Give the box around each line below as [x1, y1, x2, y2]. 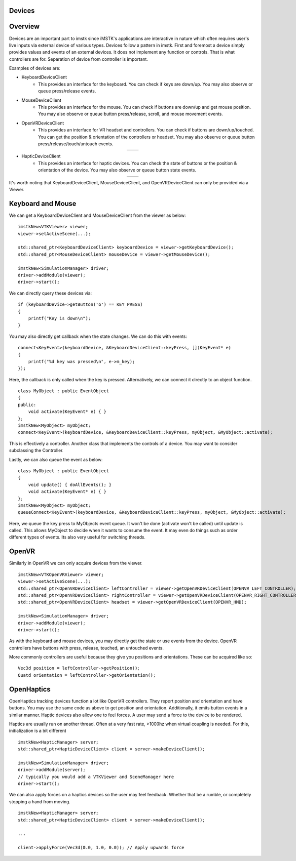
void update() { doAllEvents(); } [28, 482, 112, 488]
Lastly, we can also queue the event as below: [9, 456, 103, 462]
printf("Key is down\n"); [28, 315, 91, 321]
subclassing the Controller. [9, 448, 64, 453]
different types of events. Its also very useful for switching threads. [9, 534, 146, 540]
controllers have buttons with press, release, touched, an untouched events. [9, 645, 164, 651]
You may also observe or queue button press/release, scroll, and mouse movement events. [38, 111, 223, 117]
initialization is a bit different [9, 728, 67, 734]
